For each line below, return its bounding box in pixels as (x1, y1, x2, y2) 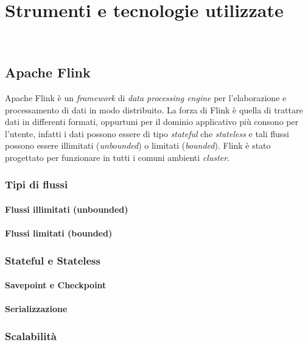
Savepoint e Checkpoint (5, 279, 107, 291)
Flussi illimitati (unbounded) (5, 202, 128, 215)
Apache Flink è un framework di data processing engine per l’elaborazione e (5, 91, 287, 104)
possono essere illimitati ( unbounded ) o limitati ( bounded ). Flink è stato (5, 139, 271, 152)
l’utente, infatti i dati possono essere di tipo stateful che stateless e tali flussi (5, 127, 289, 140)
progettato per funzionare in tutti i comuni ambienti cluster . (5, 151, 230, 163)
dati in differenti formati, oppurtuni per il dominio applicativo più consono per (5, 115, 299, 128)
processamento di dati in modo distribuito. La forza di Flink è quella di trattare (5, 103, 303, 116)
